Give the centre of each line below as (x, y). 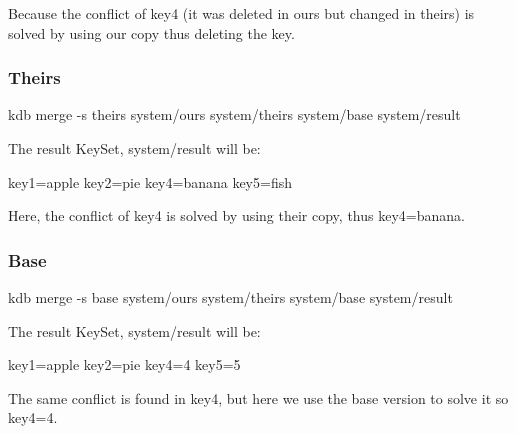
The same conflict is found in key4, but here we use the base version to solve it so (258, 397)
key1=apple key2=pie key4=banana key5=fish (150, 181)
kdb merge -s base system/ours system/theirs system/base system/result (230, 297)
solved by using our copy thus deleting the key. (151, 32)
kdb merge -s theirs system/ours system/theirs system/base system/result (234, 114)
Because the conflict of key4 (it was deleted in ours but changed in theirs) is (241, 13)
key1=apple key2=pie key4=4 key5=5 (124, 364)
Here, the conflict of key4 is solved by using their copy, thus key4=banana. (236, 215)
